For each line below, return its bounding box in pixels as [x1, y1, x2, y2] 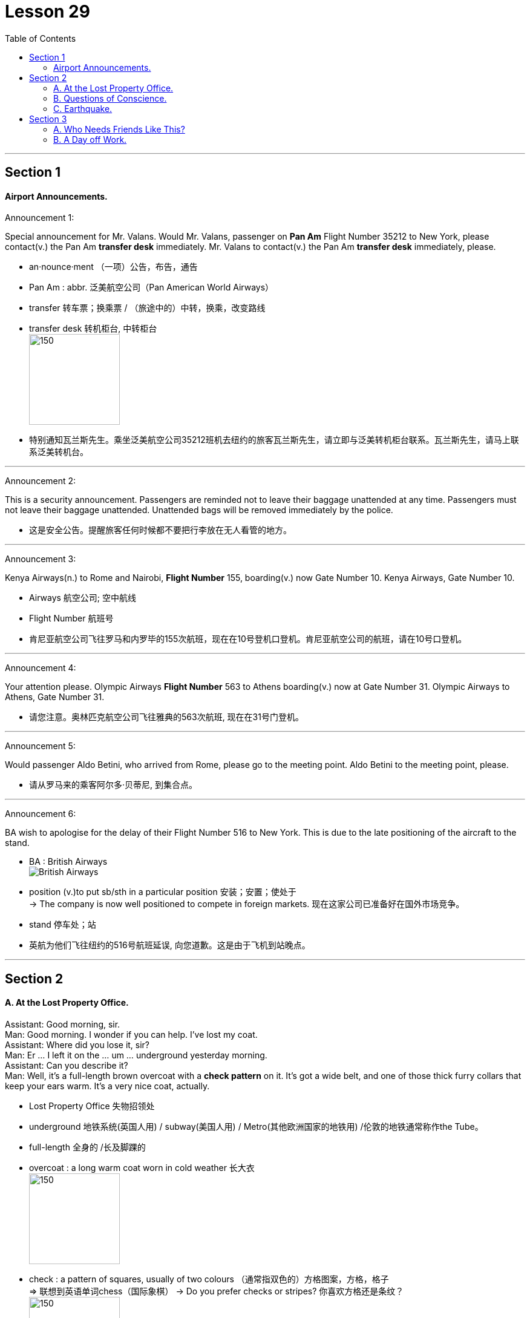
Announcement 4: [5, 663, 76, 674]
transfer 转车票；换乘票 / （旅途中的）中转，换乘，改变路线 [29, 303, 266, 313]
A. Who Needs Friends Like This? [53, 123, 185, 134]
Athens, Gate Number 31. [5, 692, 105, 703]
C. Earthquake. [53, 103, 113, 114]
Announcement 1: [5, 212, 74, 223]
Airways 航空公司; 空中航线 [29, 592, 136, 603]
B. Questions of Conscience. [53, 93, 167, 103]
